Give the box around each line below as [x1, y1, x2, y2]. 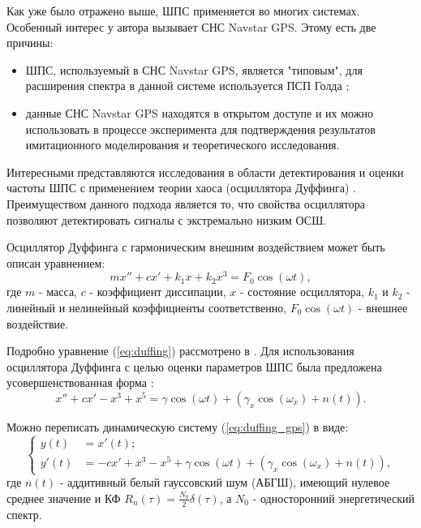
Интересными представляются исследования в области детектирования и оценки [6, 163, 404, 180]
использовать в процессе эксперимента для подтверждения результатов [25, 120, 376, 137]
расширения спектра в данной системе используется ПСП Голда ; [25, 77, 350, 94]
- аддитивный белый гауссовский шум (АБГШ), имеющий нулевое [59, 474, 390, 491]
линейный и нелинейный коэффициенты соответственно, [6, 298, 287, 316]
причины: [6, 34, 54, 51]
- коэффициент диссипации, [89, 283, 226, 300]
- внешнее [358, 298, 408, 316]
